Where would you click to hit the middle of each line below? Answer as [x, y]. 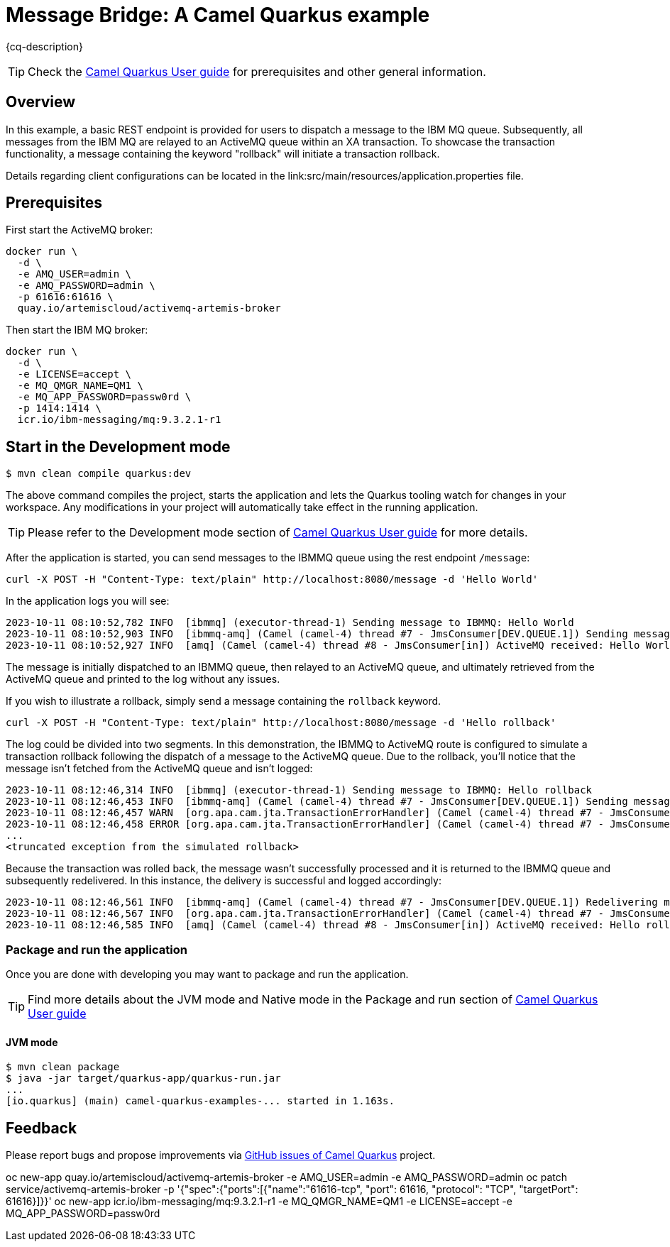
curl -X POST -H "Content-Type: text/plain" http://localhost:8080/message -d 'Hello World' [272, 579]
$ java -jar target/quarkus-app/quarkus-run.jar [143, 1078]
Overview [41, 102]
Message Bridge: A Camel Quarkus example [218, 15]
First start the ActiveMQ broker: [79, 230]
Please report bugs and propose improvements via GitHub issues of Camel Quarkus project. [221, 1155]
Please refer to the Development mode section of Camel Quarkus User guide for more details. [278, 533]
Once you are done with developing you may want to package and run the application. [207, 974]
